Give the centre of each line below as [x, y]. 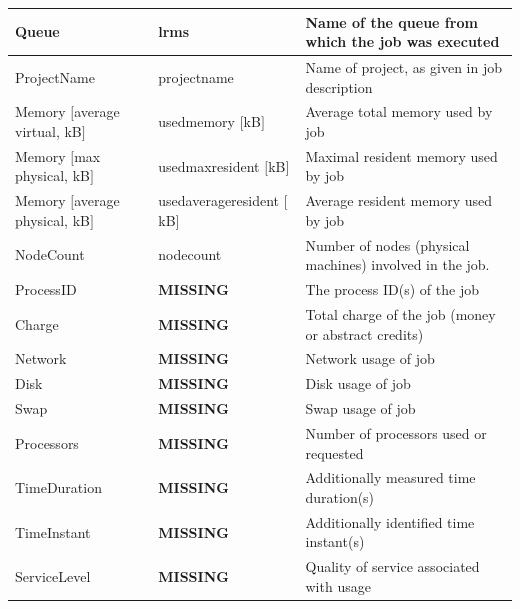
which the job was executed [402, 41]
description [339, 86]
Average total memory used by [399, 111]
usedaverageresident [219, 200]
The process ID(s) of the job [392, 289]
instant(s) [335, 541]
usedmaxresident [209, 165]
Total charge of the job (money [400, 313]
